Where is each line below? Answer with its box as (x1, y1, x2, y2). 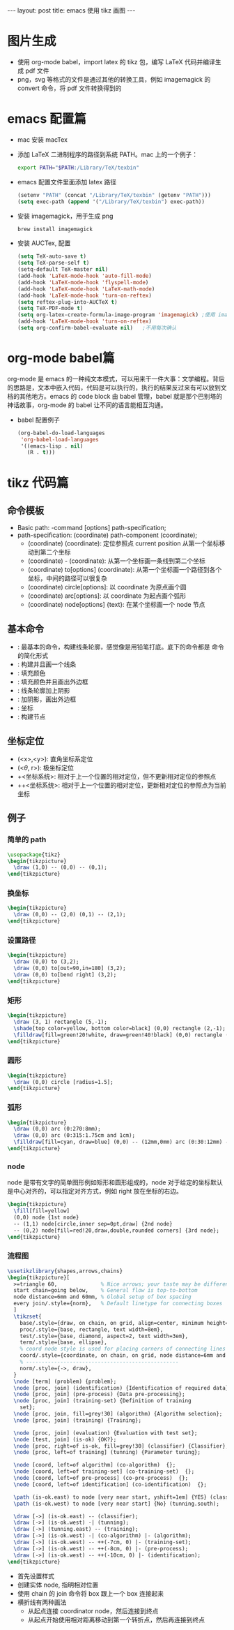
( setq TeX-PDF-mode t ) (17, 305, 84, 312)
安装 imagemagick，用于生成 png (17, 212, 114, 220)
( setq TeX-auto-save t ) (17, 253, 87, 260)
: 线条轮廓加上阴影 (17, 686, 70, 695)
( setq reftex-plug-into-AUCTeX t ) (17, 298, 118, 305)
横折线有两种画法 (17, 1598, 67, 1606)
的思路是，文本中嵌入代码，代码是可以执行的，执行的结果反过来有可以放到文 (7, 383, 227, 392)
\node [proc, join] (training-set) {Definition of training (13, 1397, 192, 1404)
